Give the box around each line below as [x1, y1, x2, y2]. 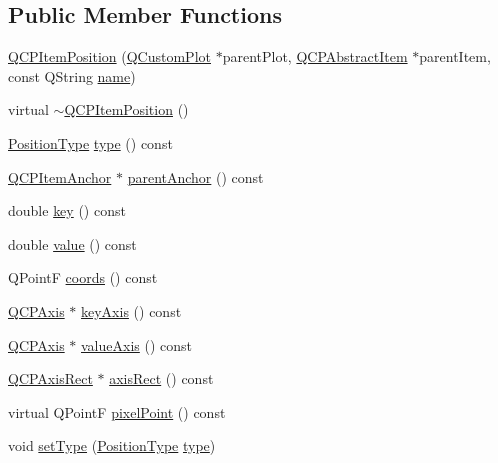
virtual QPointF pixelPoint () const [8, 401, 226, 422]
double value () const [8, 233, 137, 254]
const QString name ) [8, 65, 136, 86]
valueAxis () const [81, 334, 193, 355]
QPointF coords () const [8, 267, 158, 288]
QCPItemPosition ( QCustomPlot [8, 46, 211, 67]
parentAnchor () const [127, 166, 264, 187]
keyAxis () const [81, 300, 182, 321]
